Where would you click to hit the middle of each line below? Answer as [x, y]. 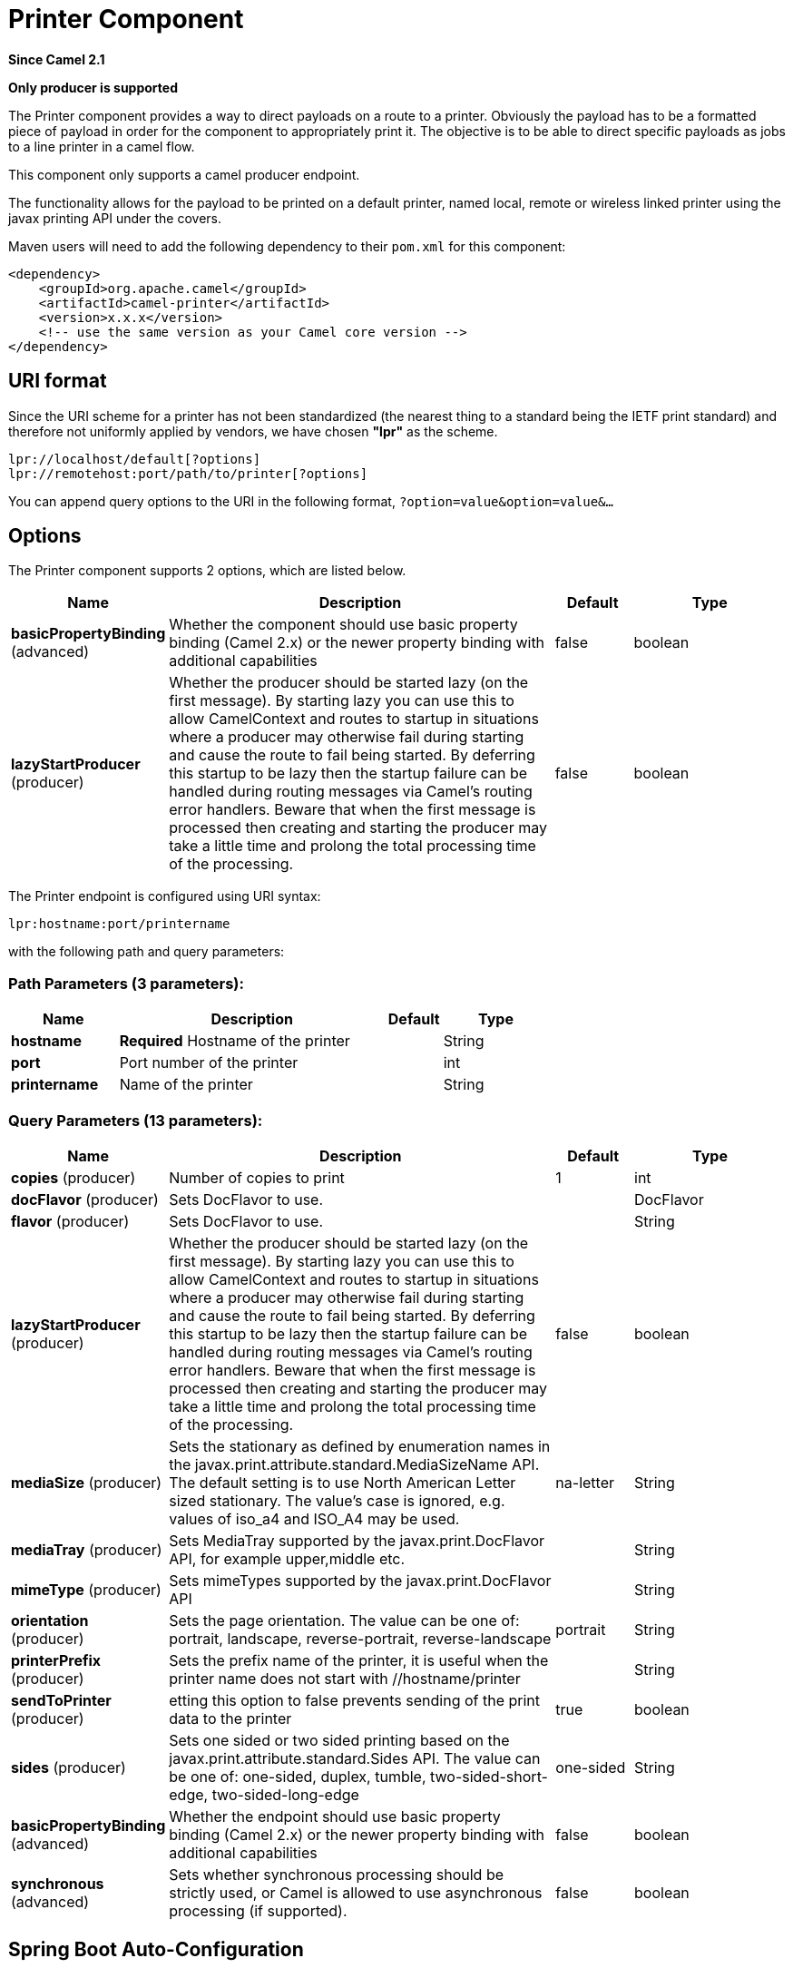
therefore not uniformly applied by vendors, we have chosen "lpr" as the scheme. [253, 431]
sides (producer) [69, 1767]
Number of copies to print [257, 1177]
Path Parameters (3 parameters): [126, 983]
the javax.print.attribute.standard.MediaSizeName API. [354, 1464]
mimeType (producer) [86, 1589]
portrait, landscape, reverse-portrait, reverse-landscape [360, 1638]
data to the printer [230, 1718]
